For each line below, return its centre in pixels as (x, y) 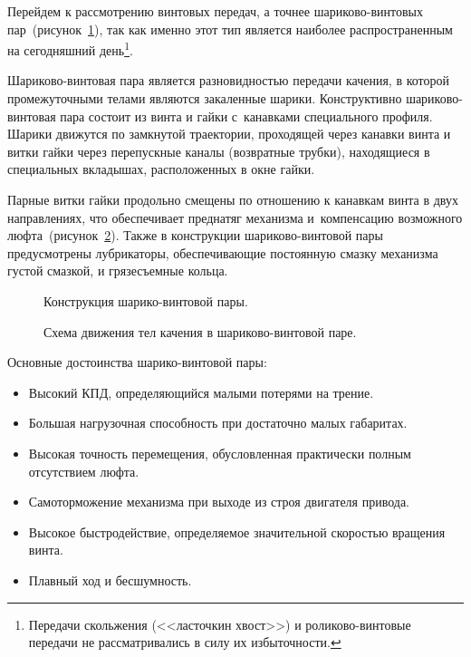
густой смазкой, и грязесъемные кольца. (118, 271)
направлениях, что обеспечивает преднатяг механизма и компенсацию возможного (235, 217)
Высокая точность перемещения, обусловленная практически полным (220, 453)
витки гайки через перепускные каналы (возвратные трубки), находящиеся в (219, 151)
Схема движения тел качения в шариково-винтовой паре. (200, 331)
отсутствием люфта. (84, 471)
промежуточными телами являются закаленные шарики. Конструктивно (205, 98)
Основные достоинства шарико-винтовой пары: (137, 362)
